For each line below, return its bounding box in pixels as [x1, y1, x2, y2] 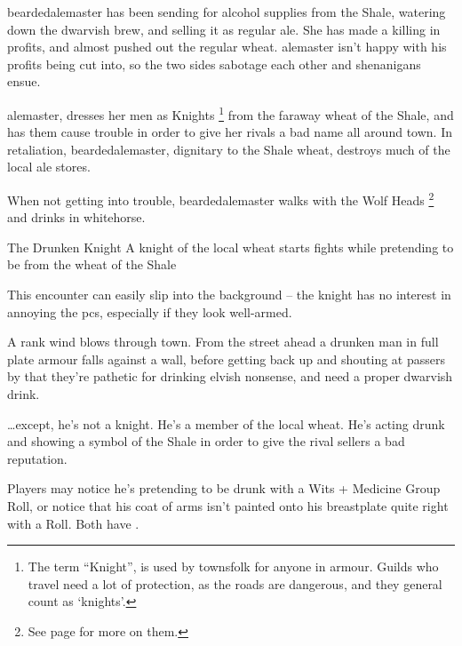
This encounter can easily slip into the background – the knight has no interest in [7, 285, 451, 304]
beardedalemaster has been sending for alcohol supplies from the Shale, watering [7, 3, 446, 20]
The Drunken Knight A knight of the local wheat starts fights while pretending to [7, 237, 454, 256]
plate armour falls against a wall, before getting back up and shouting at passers [7, 349, 445, 368]
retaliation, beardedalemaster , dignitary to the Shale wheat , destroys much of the [7, 140, 450, 158]
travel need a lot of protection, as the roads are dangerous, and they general [28, 574, 442, 593]
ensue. [7, 72, 41, 91]
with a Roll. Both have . [7, 514, 139, 532]
